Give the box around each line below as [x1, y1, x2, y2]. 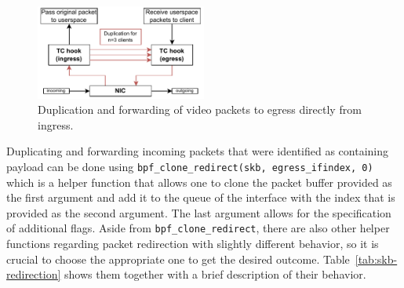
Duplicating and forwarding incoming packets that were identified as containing [6, 143, 389, 159]
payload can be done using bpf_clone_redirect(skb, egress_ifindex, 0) [6, 159, 373, 175]
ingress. [38, 116, 74, 133]
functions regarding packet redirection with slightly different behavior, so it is [6, 235, 379, 252]
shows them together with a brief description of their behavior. [64, 266, 366, 283]
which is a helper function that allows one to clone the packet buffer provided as [6, 173, 392, 190]
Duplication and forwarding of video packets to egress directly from [38, 101, 362, 118]
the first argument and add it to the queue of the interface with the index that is [6, 189, 395, 206]
